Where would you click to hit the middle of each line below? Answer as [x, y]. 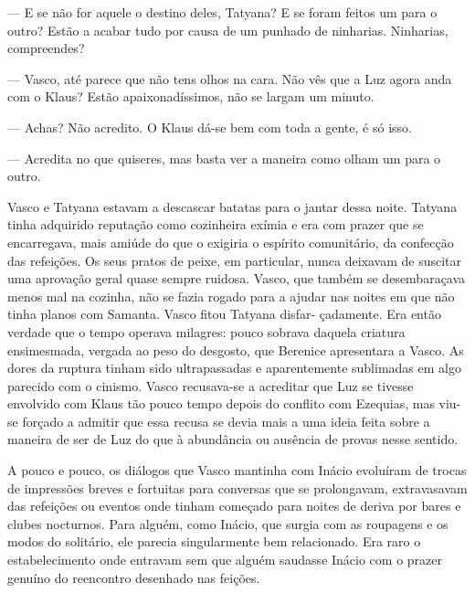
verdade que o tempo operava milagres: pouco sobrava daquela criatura [206, 331]
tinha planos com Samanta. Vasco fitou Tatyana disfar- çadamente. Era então [224, 314]
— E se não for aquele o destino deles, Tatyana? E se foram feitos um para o [222, 12]
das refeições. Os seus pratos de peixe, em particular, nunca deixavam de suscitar [234, 260]
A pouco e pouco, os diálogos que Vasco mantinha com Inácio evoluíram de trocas [237, 470]
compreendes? [46, 48]
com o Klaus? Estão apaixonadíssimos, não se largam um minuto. [191, 96]
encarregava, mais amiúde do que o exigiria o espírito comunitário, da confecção [231, 242]
